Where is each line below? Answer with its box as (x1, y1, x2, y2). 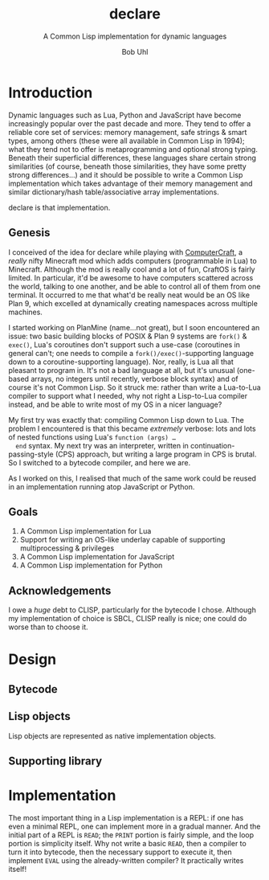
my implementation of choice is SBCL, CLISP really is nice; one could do (8, 614, 247, 624)
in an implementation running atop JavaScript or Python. (8, 481, 195, 491)
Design (8, 650, 57, 669)
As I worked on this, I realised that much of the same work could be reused (8, 473, 257, 483)
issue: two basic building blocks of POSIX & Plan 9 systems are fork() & (8, 331, 247, 341)
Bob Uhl (121, 47, 149, 56)
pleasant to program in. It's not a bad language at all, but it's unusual (8, 365, 235, 375)
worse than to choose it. (8, 622, 88, 632)
